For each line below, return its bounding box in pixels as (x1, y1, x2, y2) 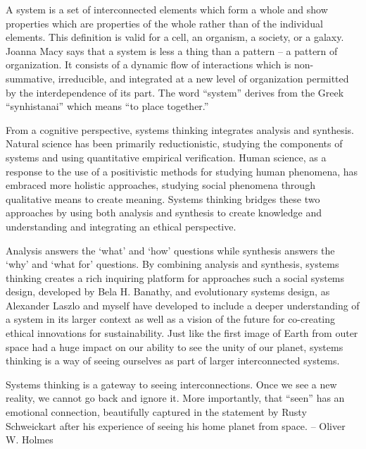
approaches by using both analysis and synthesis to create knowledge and (6, 205, 322, 220)
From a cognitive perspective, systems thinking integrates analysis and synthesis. (6, 122, 354, 137)
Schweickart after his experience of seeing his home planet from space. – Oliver (6, 418, 346, 433)
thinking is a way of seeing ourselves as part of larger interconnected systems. (6, 353, 340, 368)
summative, (6, 70, 56, 85)
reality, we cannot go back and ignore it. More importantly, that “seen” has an (6, 390, 345, 405)
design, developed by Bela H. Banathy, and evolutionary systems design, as (6, 284, 330, 299)
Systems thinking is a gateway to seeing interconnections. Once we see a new (6, 376, 337, 391)
